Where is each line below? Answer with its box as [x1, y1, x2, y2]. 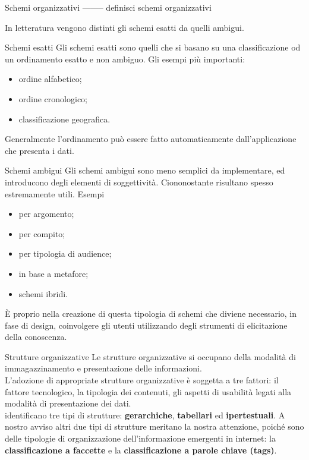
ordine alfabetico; [18, 73, 82, 85]
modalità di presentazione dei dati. [5, 397, 131, 409]
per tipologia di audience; [18, 247, 112, 260]
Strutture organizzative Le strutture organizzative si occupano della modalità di [5, 350, 296, 363]
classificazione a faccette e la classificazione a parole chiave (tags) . [5, 443, 277, 456]
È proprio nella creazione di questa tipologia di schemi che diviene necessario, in [5, 307, 297, 320]
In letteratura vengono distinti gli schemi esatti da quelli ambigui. [5, 21, 244, 33]
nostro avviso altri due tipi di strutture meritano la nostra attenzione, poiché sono [5, 420, 304, 433]
